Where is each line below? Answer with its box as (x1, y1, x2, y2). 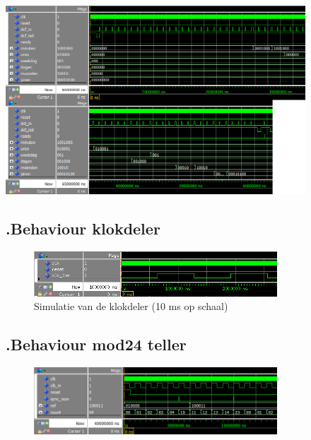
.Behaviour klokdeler (6, 218, 160, 239)
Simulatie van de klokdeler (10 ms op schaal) (34, 299, 228, 314)
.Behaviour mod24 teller (6, 333, 187, 355)
